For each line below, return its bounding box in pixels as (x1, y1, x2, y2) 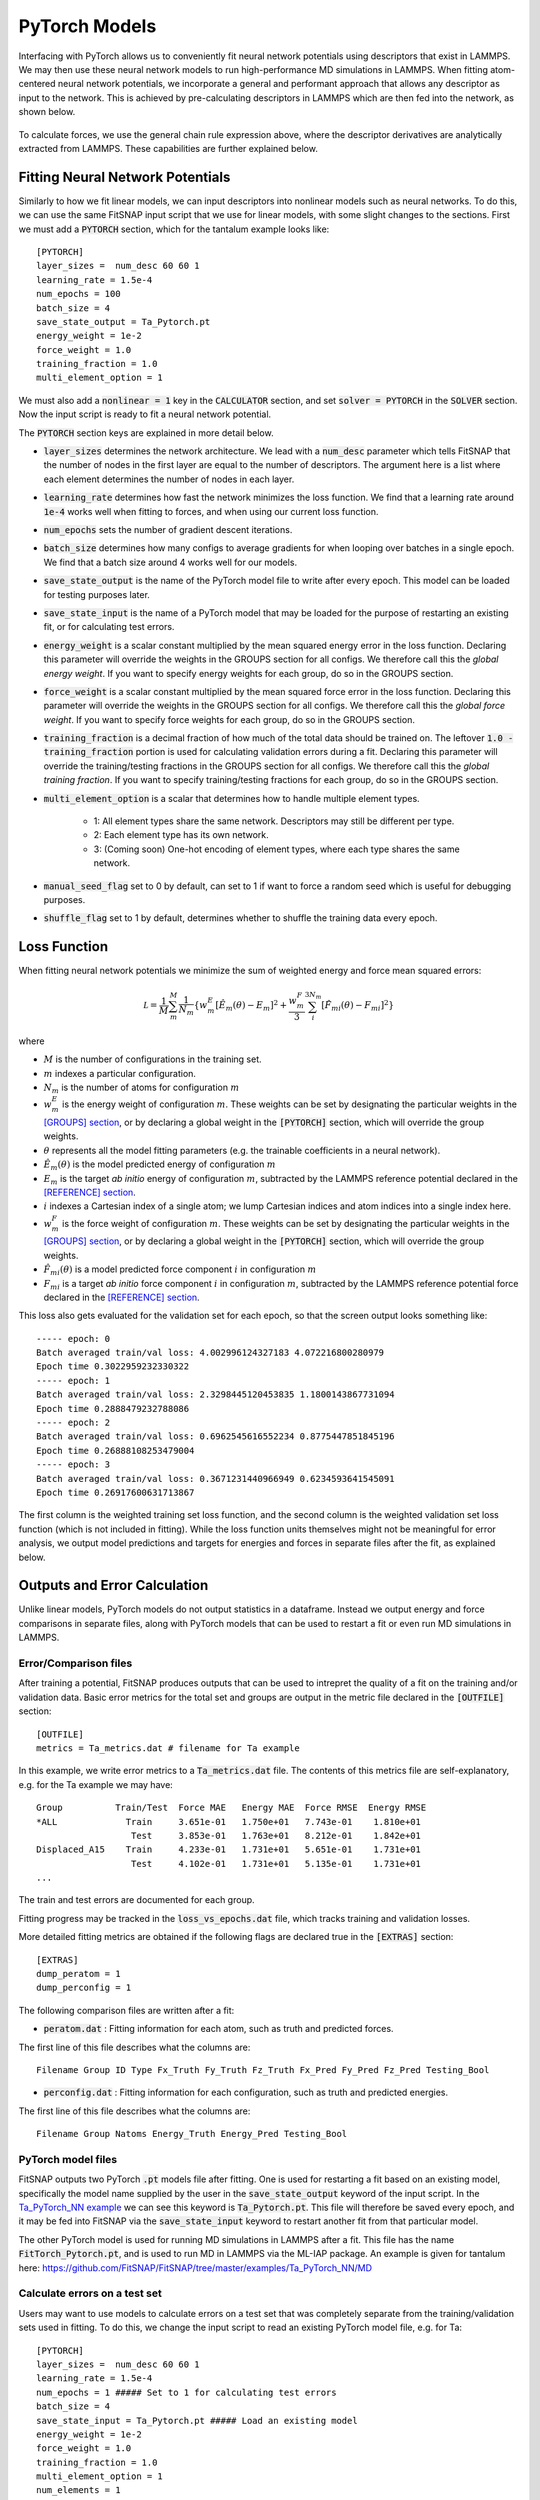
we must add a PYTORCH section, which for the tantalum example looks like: (18, 223, 330, 235)
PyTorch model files (18, 2152, 118, 2166)
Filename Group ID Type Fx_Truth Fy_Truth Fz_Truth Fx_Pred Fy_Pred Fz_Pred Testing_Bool (36, 2064, 490, 2075)
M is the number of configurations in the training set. (43, 1053, 262, 1065)
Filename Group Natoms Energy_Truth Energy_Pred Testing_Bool (36, 2128, 348, 2140)
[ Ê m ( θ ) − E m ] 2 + (215, 998, 288, 1014)
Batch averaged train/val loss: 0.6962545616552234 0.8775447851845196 (36, 1431, 395, 1442)
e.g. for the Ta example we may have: (18, 1778, 174, 1790)
